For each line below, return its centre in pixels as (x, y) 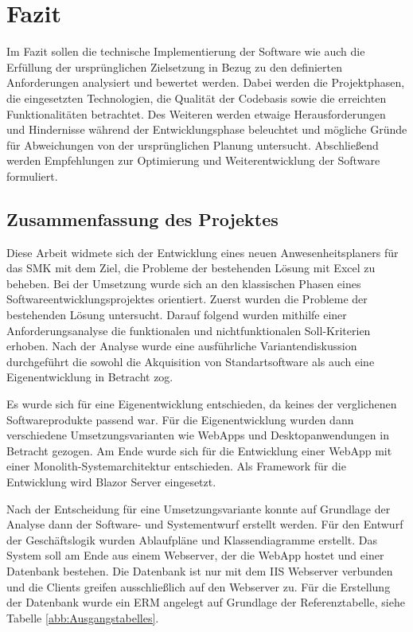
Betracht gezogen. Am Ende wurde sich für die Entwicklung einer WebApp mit (199, 450)
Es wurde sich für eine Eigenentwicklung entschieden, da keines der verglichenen (202, 404)
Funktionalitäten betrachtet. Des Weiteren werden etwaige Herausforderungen (196, 113)
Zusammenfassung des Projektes (142, 218)
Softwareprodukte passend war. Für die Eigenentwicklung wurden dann (180, 419)
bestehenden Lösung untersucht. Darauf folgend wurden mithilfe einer (177, 315)
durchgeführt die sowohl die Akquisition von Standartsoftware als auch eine (191, 361)
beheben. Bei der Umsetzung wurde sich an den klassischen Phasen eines (184, 283)
